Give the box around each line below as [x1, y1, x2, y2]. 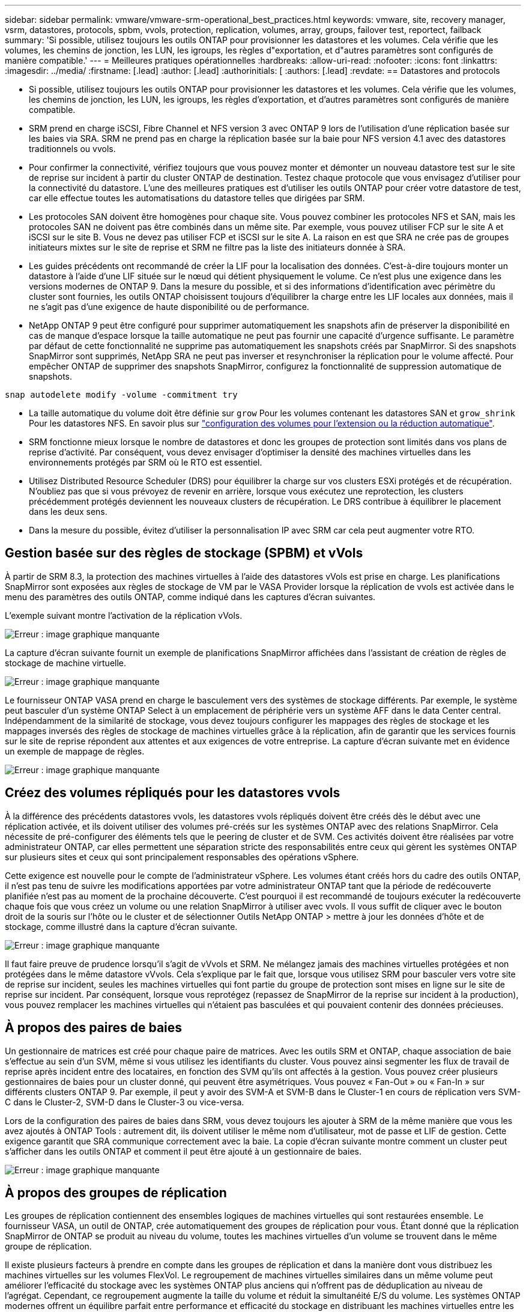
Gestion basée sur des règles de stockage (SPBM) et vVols [5, 545, 363, 561]
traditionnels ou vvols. [29, 144, 116, 154]
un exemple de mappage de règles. [5, 746, 145, 756]
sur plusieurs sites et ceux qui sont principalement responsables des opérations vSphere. [5, 851, 359, 862]
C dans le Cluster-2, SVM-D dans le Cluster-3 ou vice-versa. [5, 1096, 244, 1107]
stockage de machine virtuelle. [5, 657, 127, 668]
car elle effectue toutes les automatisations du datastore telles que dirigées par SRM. [29, 193, 365, 203]
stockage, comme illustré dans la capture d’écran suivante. [5, 921, 238, 932]
